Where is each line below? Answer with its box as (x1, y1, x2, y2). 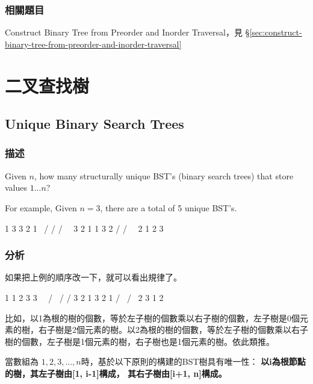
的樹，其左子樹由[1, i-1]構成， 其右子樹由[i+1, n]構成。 (5, 367, 227, 379)
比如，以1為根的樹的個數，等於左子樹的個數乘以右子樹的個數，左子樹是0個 (5, 311, 300, 324)
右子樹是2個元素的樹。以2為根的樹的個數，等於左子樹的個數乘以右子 (38, 323, 308, 336)
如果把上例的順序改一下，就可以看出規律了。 (5, 271, 182, 283)
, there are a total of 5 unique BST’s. (100, 201, 237, 214)
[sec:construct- (249, 26, 302, 39)
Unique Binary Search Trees (5, 114, 184, 133)
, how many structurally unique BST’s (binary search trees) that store (34, 169, 294, 182)
